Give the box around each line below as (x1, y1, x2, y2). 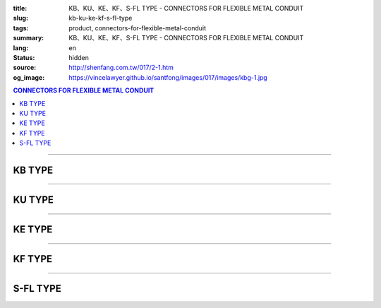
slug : (13, 14, 28, 23)
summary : (13, 34, 44, 42)
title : (13, 4, 28, 12)
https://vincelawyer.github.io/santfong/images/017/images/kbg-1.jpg (68, 73, 267, 81)
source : (13, 64, 37, 72)
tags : (13, 23, 29, 32)
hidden (68, 53, 90, 61)
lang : (13, 43, 29, 52)
